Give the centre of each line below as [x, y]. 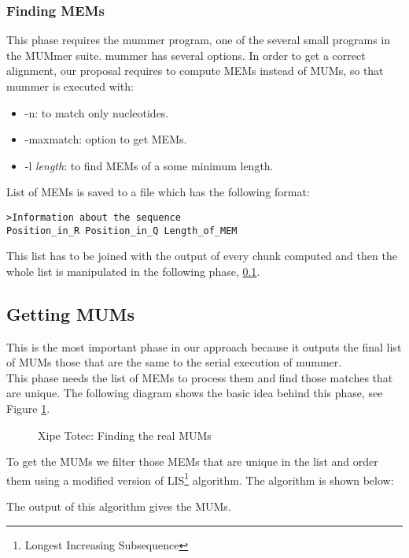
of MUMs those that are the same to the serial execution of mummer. [174, 362]
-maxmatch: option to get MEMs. [106, 139]
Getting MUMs [71, 313]
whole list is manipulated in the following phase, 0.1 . [133, 271]
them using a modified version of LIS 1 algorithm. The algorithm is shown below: [200, 478]
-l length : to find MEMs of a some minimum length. [149, 165]
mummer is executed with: [70, 86]
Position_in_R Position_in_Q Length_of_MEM [122, 231]
